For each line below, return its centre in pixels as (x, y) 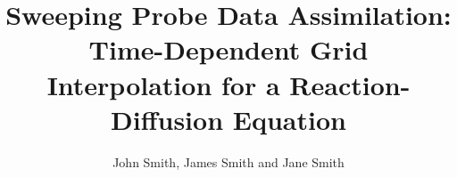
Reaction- (350, 84)
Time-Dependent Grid (228, 49)
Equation (289, 119)
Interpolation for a (163, 84)
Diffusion (167, 119)
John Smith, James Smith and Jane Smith (228, 161)
